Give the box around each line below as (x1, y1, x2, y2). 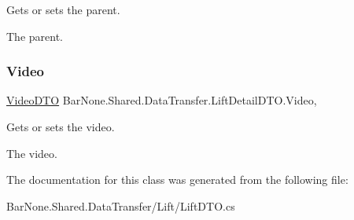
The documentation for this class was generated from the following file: (6, 171, 348, 188)
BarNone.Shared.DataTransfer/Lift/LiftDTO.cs (6, 197, 235, 214)
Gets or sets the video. (6, 119, 115, 134)
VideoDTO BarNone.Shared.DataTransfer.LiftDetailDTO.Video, (6, 92, 317, 108)
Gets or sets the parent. (6, 2, 120, 17)
